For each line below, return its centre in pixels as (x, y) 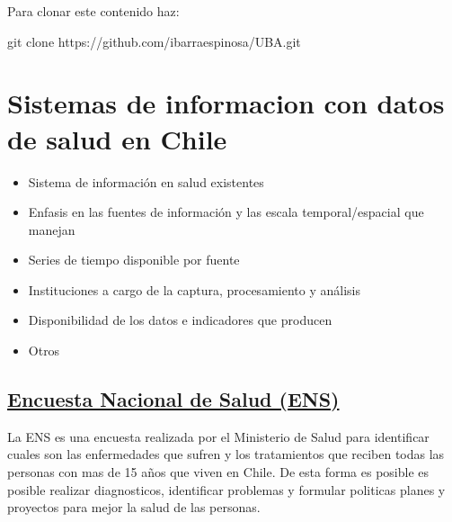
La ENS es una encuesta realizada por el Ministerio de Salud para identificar (218, 436)
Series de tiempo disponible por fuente (134, 260)
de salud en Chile (117, 138)
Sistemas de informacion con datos (226, 103)
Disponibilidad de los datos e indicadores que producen (180, 320)
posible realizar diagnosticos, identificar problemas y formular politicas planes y (226, 489)
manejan (52, 229)
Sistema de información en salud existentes (146, 181)
